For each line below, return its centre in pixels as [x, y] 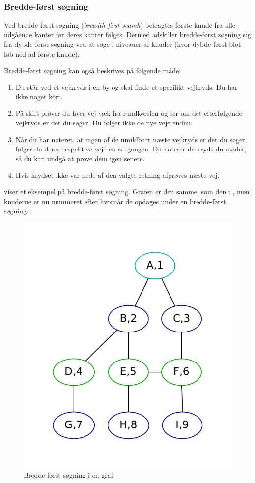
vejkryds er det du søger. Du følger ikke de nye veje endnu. [104, 122]
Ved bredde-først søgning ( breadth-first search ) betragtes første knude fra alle [120, 25]
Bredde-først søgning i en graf [69, 475]
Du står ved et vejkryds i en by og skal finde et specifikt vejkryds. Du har [127, 87]
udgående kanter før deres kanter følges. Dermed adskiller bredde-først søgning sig [128, 34]
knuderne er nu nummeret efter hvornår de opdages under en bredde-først [115, 201]
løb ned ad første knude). [42, 54]
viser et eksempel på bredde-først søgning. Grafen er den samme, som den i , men [127, 191]
